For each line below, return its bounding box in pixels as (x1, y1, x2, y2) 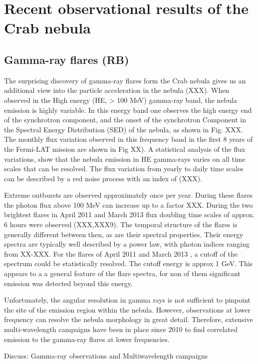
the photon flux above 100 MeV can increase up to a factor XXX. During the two (4, 199, 253, 210)
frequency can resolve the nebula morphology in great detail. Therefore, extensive (4, 314, 253, 325)
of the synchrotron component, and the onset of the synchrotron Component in (4, 114, 246, 125)
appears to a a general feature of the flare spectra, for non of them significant (4, 268, 241, 279)
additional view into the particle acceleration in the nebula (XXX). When (4, 85, 230, 95)
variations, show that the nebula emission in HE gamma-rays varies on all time (4, 153, 246, 164)
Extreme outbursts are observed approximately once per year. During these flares (4, 190, 253, 200)
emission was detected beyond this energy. (4, 278, 133, 288)
